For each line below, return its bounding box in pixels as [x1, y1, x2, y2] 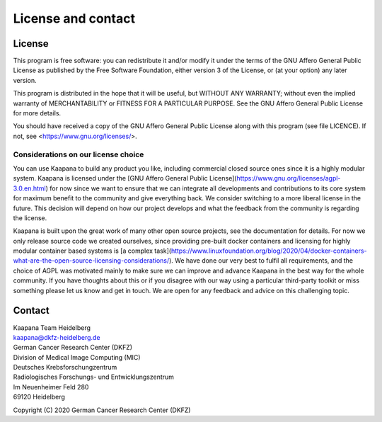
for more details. [13, 109, 62, 118]
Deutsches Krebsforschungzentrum [13, 363, 117, 372]
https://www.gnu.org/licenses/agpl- [236, 174, 341, 183]
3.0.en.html [13, 184, 46, 193]
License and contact [13, 11, 136, 26]
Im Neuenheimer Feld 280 [13, 382, 89, 391]
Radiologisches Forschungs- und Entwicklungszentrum [13, 372, 175, 382]
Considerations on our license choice [13, 149, 144, 159]
